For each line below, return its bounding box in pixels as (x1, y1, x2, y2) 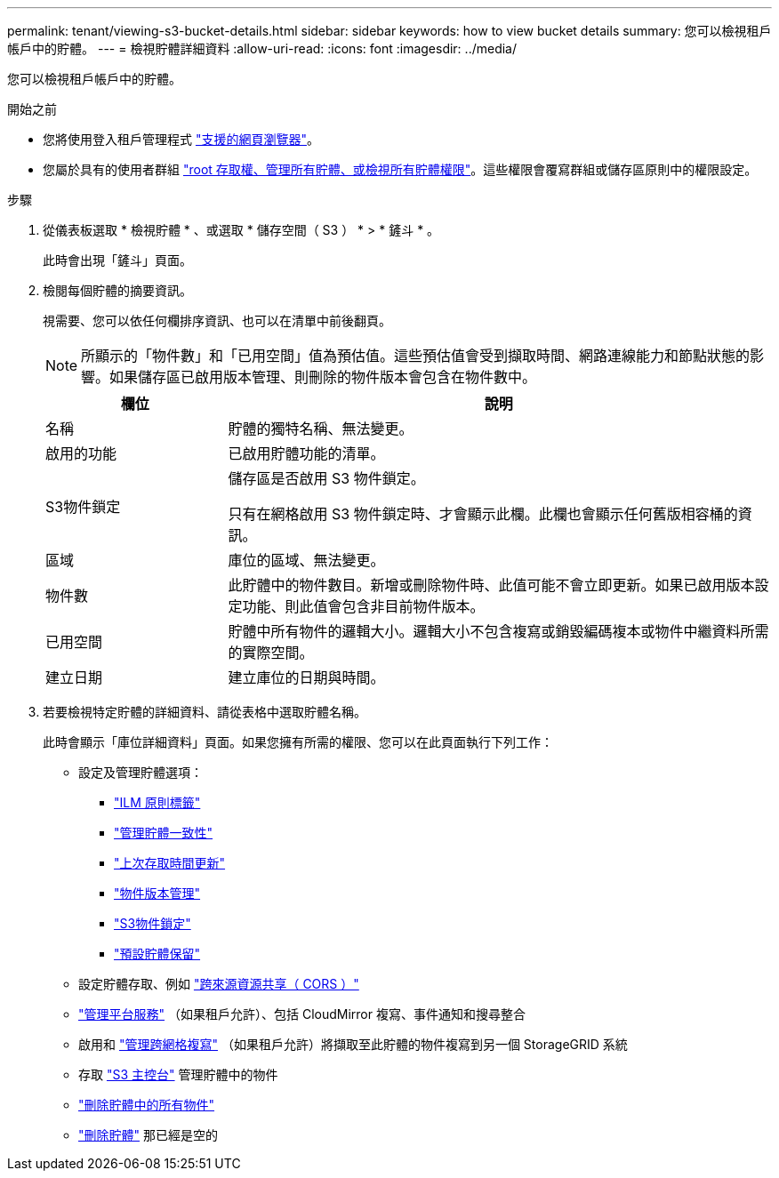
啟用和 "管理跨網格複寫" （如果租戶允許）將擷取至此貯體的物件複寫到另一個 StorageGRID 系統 (78, 1037, 628, 1052)
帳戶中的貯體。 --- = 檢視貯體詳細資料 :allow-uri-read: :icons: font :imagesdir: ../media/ (7, 41, 518, 56)
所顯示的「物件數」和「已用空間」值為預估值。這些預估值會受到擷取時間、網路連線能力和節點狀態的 (81, 347, 751, 365)
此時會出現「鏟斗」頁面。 (43, 252, 192, 268)
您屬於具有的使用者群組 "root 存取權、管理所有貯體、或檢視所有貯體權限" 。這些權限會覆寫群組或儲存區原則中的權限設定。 (43, 162, 758, 177)
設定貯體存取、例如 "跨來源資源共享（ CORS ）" (78, 976, 359, 991)
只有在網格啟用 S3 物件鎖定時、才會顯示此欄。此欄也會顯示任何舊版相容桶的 (228, 505, 738, 523)
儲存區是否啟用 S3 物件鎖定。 (228, 469, 425, 487)
